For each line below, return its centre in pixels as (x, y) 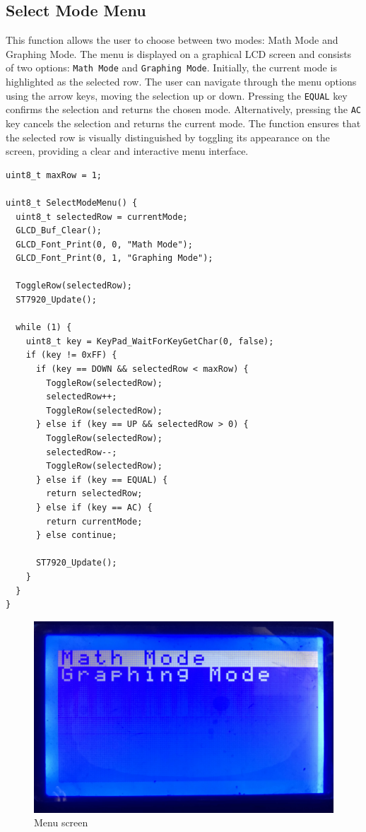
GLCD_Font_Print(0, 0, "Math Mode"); (104, 244)
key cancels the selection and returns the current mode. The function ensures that (183, 123)
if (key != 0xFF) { (71, 355)
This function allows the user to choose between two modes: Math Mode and (172, 40)
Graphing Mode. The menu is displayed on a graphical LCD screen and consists (179, 53)
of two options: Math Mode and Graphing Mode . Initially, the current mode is (171, 68)
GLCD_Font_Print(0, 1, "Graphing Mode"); (114, 258)
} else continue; (76, 535)
